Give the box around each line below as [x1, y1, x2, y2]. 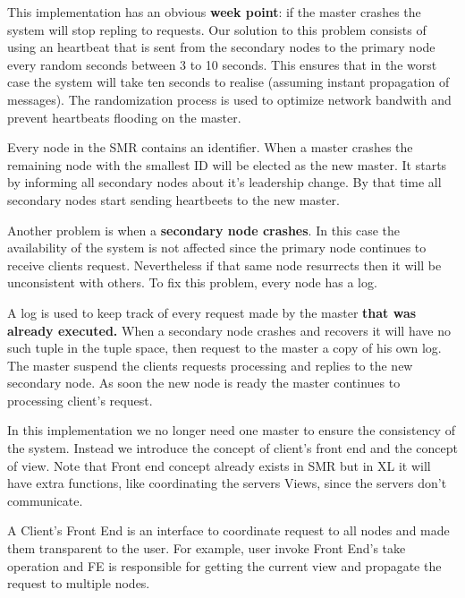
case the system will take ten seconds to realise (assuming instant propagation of [7, 73, 450, 91]
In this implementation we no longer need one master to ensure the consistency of [7, 421, 455, 440]
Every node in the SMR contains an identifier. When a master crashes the [7, 138, 413, 157]
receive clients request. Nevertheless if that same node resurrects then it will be [7, 255, 442, 274]
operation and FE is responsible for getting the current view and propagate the [7, 556, 442, 575]
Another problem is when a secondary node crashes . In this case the [7, 220, 401, 239]
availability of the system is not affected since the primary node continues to [7, 238, 427, 257]
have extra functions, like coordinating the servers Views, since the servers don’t [7, 474, 447, 492]
